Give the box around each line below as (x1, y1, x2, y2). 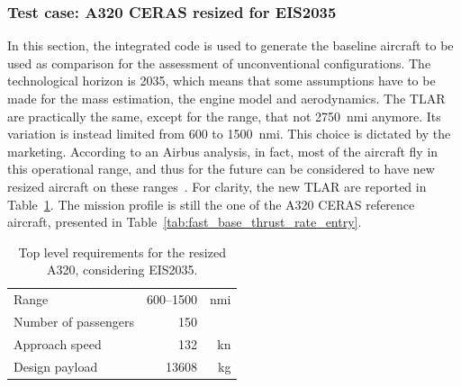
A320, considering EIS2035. (46, 260, 198, 279)
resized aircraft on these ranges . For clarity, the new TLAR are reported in (7, 176, 427, 195)
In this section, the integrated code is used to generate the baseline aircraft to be (7, 36, 454, 55)
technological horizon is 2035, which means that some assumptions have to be (7, 71, 436, 90)
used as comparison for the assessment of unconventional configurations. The (7, 53, 431, 72)
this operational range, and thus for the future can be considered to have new (7, 159, 435, 178)
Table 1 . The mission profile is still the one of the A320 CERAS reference (7, 194, 415, 213)
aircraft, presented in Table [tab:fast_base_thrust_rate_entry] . (7, 212, 362, 231)
